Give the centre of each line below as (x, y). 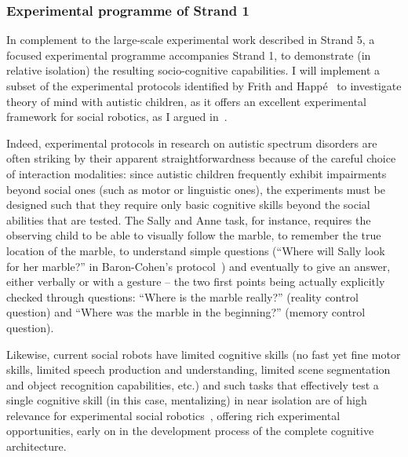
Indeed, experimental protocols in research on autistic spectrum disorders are (192, 143)
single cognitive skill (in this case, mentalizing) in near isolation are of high (187, 400)
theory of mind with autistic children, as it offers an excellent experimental (186, 101)
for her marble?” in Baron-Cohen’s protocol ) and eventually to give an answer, (199, 266)
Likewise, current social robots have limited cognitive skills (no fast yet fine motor (204, 354)
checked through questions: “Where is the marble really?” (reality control (182, 296)
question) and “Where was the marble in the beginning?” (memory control (186, 312)
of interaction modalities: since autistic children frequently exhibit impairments (197, 173)
